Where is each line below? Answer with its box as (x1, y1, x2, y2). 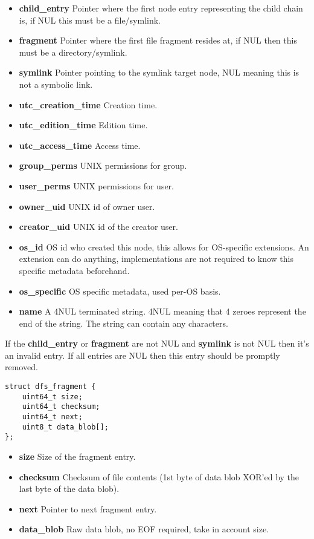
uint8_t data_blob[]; (22, 422, 109, 431)
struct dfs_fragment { (5, 382, 96, 391)
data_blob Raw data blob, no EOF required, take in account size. (19, 523, 269, 535)
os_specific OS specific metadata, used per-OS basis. (19, 284, 221, 297)
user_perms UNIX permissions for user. (19, 179, 174, 192)
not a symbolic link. (19, 77, 93, 90)
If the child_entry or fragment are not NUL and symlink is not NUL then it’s (5, 337, 309, 350)
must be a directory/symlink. (19, 45, 127, 58)
